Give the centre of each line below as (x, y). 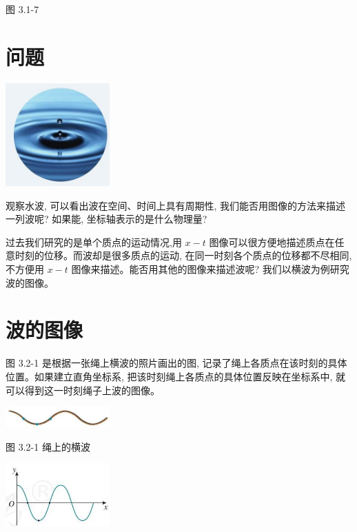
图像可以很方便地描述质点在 (272, 242)
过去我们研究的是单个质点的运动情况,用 (94, 242)
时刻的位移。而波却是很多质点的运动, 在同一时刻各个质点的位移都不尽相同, (183, 255)
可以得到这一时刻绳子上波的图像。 (83, 390)
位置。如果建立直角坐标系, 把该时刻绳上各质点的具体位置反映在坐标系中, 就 (176, 376)
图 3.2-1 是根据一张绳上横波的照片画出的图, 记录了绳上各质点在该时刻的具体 (176, 363)
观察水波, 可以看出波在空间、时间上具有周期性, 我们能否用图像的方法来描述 (176, 205)
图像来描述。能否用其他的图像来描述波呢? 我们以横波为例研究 (210, 269)
